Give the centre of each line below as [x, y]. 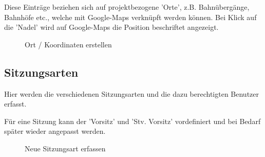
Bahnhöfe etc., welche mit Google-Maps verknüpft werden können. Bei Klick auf [130, 17]
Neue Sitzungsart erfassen [65, 148]
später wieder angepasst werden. [55, 131]
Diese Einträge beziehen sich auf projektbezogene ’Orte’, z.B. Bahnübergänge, [127, 7]
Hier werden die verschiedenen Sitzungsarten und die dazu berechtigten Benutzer [132, 93]
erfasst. [15, 104]
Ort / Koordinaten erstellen [68, 44]
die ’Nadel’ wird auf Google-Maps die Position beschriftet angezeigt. [111, 27]
